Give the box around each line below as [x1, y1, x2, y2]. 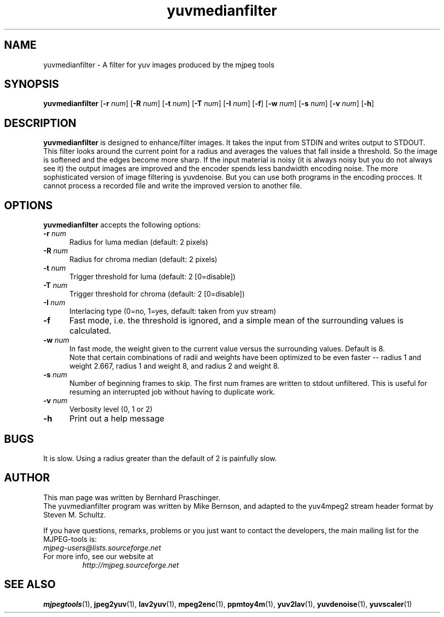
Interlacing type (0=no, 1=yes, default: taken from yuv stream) [69, 307, 276, 316]
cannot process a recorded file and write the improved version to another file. [43, 181, 302, 190]
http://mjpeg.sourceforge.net [82, 560, 179, 569]
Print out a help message [69, 413, 165, 424]
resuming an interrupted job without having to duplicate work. [69, 387, 275, 397]
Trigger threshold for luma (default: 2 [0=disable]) [69, 272, 236, 281]
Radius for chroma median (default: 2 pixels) [69, 255, 217, 264]
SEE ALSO [4, 578, 56, 591]
